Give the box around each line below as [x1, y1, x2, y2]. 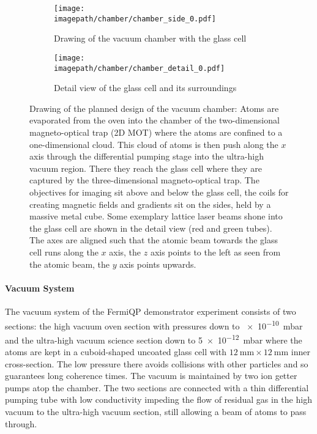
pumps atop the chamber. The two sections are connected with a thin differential [5, 381, 309, 394]
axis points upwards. [119, 257, 196, 270]
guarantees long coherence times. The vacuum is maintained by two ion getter [5, 369, 297, 382]
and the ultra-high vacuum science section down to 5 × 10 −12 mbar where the [5, 331, 302, 346]
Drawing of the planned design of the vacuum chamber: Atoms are [29, 101, 279, 114]
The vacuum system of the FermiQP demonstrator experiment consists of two [5, 304, 296, 317]
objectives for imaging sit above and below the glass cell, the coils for [29, 185, 289, 198]
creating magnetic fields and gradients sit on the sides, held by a [29, 197, 271, 210]
